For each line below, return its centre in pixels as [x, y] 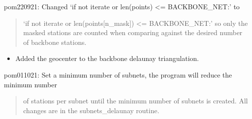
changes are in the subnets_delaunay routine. [91, 110]
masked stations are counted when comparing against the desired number [133, 32]
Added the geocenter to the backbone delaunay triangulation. [107, 58]
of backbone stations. [55, 42]
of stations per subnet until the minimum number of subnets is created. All [136, 101]
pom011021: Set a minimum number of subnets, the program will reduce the [118, 74]
